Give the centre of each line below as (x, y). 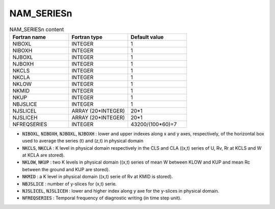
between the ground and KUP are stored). (66, 169)
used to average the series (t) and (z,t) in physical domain (83, 141)
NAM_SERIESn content (37, 29)
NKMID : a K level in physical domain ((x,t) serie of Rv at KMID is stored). (98, 177)
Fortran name (29, 37)
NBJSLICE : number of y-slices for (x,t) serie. (70, 183)
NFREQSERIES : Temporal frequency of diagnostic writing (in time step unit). (102, 198)
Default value (147, 37)
